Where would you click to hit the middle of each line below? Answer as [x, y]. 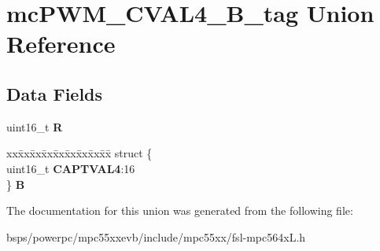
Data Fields [55, 93]
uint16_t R [35, 126]
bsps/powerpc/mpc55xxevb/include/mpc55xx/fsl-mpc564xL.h [156, 236]
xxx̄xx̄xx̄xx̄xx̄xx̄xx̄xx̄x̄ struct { [79, 153]
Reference [61, 44]
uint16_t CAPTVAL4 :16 [71, 168]
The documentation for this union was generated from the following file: [180, 210]
